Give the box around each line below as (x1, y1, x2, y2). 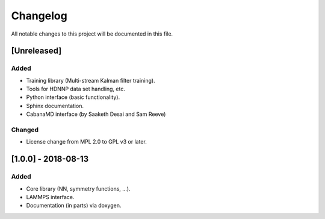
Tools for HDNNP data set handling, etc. (26, 85, 126, 93)
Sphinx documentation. (26, 102, 84, 109)
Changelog (11, 9, 67, 22)
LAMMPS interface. (26, 193, 75, 200)
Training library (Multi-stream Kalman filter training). (26, 77, 156, 84)
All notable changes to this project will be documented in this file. (11, 30, 173, 37)
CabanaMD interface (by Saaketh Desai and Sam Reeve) (26, 110, 166, 118)
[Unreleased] (11, 46, 62, 56)
